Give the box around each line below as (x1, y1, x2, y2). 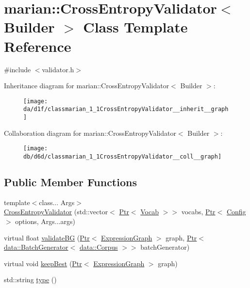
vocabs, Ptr (181, 207, 216, 217)
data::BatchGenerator (4, 242, 68, 252)
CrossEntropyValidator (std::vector (4, 207, 108, 217)
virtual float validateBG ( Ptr (4, 232, 90, 242)
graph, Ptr (166, 232, 197, 242)
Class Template (83, 17, 188, 37)
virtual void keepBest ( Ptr (4, 258, 82, 268)
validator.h (42, 64, 74, 74)
